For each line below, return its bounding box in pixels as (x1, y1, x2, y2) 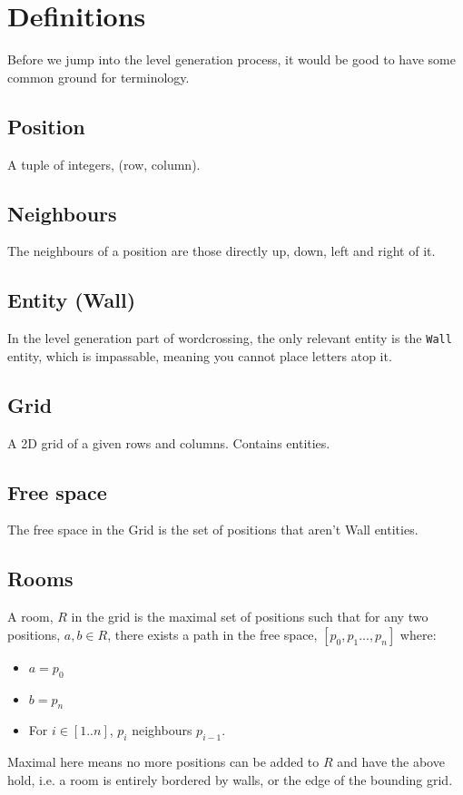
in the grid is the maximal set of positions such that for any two (71, 607, 429, 626)
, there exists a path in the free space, (107, 624, 318, 643)
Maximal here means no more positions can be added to (7, 752, 320, 771)
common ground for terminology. (7, 67, 190, 86)
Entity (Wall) (7, 286, 136, 314)
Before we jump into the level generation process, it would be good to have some (7, 50, 456, 69)
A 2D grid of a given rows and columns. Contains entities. (7, 433, 330, 452)
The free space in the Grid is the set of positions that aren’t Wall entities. (7, 520, 419, 539)
